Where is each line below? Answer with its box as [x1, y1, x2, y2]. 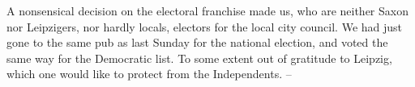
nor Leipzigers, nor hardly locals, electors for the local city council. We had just [6, 18, 403, 35]
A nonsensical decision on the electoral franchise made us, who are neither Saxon [6, 2, 409, 19]
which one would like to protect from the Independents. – [6, 65, 292, 82]
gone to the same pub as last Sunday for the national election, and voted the [6, 34, 388, 51]
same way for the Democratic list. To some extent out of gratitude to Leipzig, [6, 49, 392, 66]
